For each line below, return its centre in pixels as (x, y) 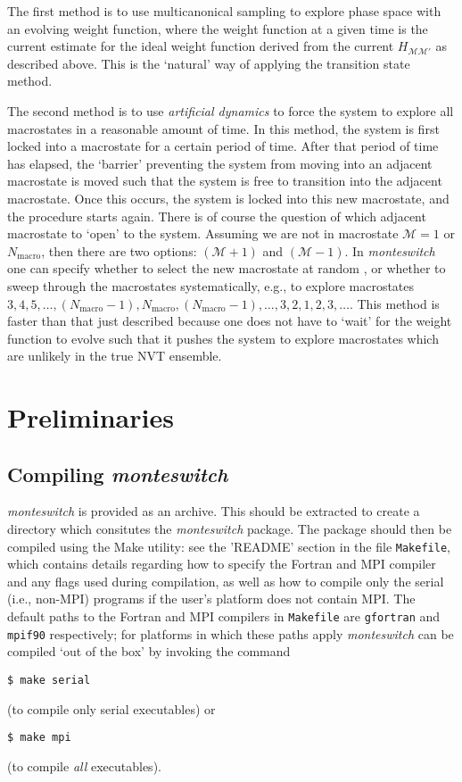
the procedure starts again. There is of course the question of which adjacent (217, 216)
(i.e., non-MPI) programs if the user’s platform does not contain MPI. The (211, 599)
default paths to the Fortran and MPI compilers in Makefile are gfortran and (224, 616)
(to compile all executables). (84, 765)
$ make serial (49, 680)
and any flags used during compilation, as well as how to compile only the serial (226, 581)
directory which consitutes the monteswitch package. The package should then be (230, 529)
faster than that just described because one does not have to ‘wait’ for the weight (230, 321)
